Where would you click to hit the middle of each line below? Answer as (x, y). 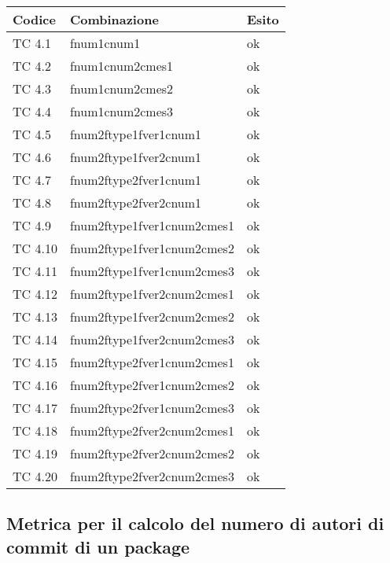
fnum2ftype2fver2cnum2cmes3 (152, 476)
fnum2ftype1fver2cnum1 (136, 157)
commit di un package (98, 546)
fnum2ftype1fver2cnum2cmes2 (152, 316)
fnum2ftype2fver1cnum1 (136, 180)
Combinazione (114, 19)
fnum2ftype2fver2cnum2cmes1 (152, 431)
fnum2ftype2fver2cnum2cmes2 (152, 453)
